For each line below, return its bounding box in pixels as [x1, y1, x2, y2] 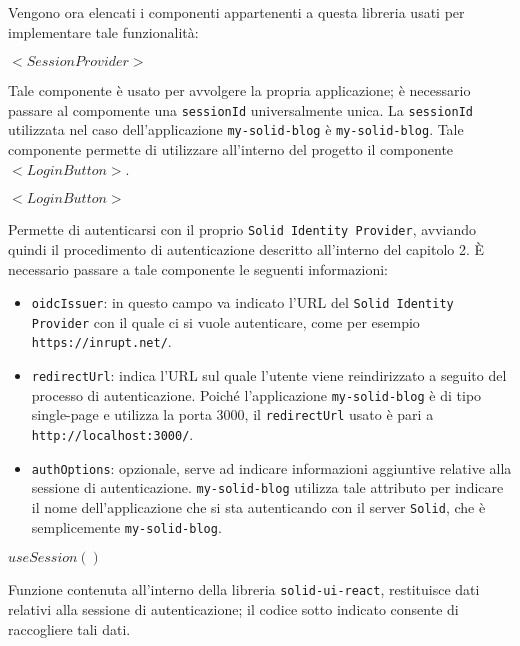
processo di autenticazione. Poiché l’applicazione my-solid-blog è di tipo [31, 384, 482, 405]
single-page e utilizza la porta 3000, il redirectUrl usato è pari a [31, 404, 434, 425]
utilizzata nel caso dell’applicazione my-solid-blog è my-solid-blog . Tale [8, 119, 464, 140]
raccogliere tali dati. [8, 618, 131, 639]
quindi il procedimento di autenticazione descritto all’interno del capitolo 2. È [8, 238, 485, 259]
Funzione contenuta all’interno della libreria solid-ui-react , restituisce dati [8, 579, 480, 600]
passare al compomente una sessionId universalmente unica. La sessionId [8, 99, 473, 120]
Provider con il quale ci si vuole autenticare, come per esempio [31, 311, 420, 332]
